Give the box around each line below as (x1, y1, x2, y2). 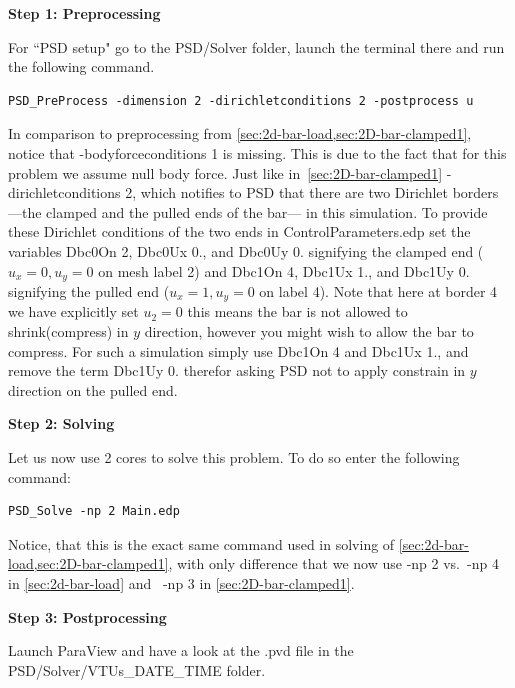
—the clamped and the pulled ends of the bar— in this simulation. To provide (8, 201, 488, 222)
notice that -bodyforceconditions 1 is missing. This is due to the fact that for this (8, 142, 507, 163)
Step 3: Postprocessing (8, 606, 167, 627)
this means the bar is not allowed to (187, 301, 408, 322)
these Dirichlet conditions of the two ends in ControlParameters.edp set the (8, 221, 471, 242)
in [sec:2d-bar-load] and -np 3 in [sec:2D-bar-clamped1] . (8, 572, 355, 593)
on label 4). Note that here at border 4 (259, 280, 498, 301)
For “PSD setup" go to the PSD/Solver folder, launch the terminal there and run (8, 36, 505, 57)
